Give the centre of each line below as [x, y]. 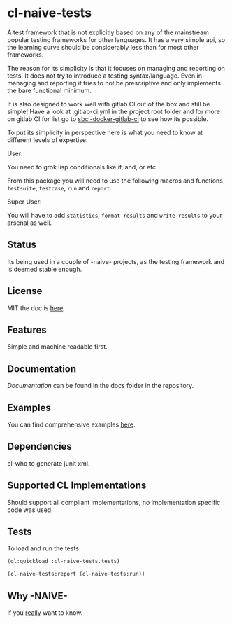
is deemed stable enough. [45, 269]
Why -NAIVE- [37, 596]
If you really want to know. [45, 613]
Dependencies [39, 446]
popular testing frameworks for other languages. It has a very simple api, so [116, 39]
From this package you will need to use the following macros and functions [115, 181]
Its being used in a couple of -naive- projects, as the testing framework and [116, 261]
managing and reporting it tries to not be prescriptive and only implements [114, 83]
